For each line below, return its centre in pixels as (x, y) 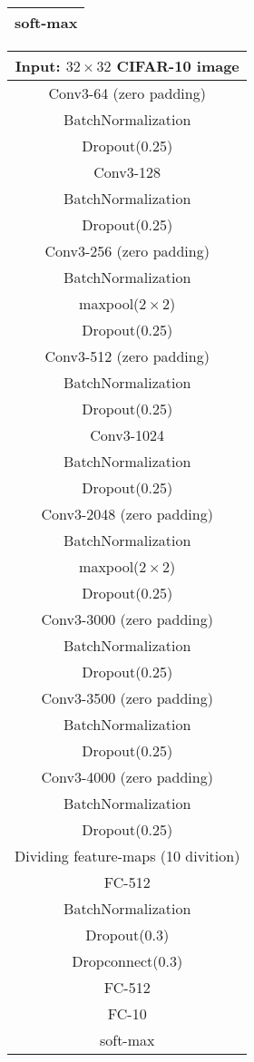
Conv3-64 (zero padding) (127, 93)
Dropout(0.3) (127, 935)
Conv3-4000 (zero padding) (127, 777)
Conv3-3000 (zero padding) (127, 619)
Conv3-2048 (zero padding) (127, 514)
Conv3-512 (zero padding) (127, 356)
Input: (38, 66)
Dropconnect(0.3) (127, 961)
